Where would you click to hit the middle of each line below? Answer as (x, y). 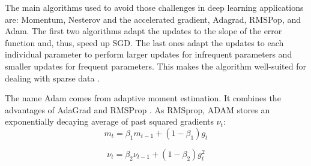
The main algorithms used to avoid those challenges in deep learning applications (154, 7)
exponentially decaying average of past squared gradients (110, 121)
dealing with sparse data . (53, 78)
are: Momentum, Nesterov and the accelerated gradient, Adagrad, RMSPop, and (153, 19)
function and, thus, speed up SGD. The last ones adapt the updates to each (144, 42)
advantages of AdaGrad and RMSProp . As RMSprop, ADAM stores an (137, 109)
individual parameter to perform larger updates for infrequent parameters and (149, 54)
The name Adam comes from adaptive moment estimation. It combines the (143, 98)
